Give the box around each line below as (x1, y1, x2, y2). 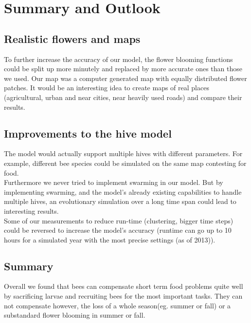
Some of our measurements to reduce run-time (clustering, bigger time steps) (4, 215, 233, 225)
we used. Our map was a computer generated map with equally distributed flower (4, 73, 247, 83)
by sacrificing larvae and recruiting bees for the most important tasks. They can (4, 291, 243, 301)
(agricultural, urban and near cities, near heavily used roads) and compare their (4, 92, 242, 102)
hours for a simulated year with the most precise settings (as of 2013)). (4, 234, 215, 244)
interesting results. (4, 205, 59, 216)
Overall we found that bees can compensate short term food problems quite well (4, 281, 243, 291)
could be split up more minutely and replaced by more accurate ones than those (4, 63, 242, 74)
